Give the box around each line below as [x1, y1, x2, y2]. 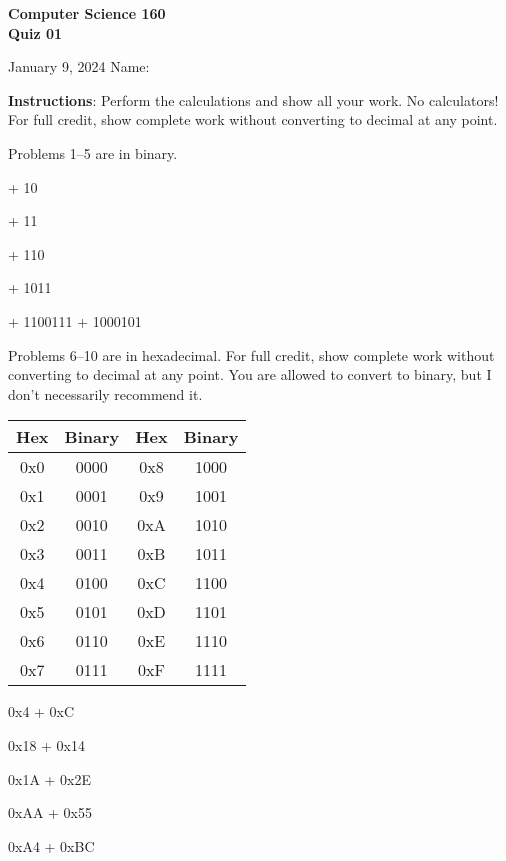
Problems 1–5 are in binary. [8, 142, 178, 163]
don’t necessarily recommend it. [8, 383, 203, 404]
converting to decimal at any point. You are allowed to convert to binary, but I [8, 364, 492, 385]
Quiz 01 [8, 22, 63, 43]
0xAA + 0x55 [8, 802, 92, 823]
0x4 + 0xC [8, 701, 75, 722]
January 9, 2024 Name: [8, 56, 150, 77]
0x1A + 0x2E [8, 768, 92, 789]
